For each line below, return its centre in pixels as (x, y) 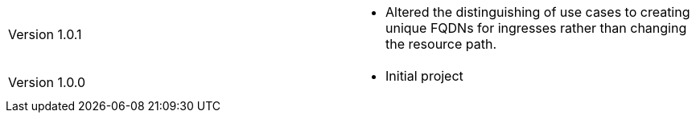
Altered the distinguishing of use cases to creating (538, 12)
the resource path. (441, 44)
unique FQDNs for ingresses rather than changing (536, 28)
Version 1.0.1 (45, 34)
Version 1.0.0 (47, 82)
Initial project (424, 76)
